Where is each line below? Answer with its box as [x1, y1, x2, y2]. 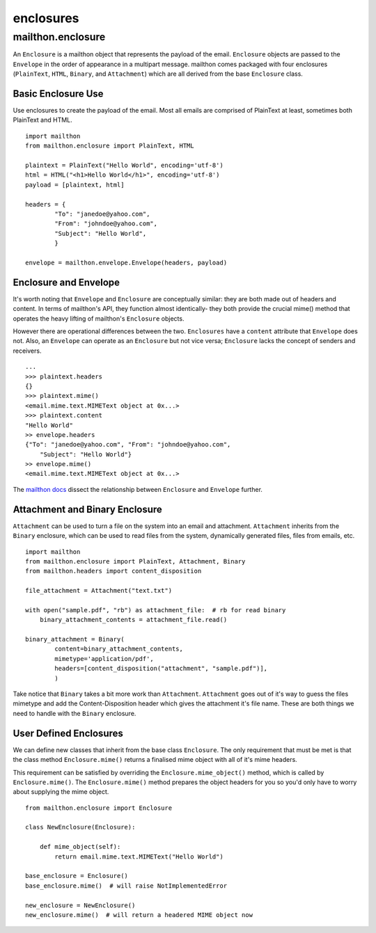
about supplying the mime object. [13, 788, 109, 796]
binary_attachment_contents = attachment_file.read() [39, 616, 228, 624]
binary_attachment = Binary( [25, 635, 125, 644]
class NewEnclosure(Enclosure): [25, 823, 136, 831]
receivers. [13, 346, 42, 355]
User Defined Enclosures [13, 727, 123, 739]
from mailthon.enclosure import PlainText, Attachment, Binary [25, 557, 246, 565]
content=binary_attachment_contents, [54, 645, 184, 653]
